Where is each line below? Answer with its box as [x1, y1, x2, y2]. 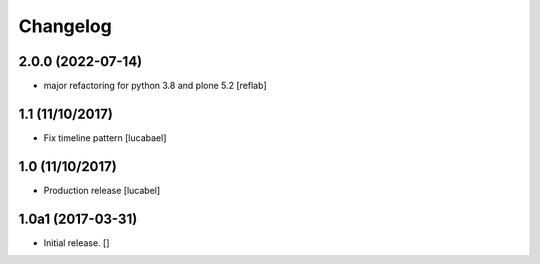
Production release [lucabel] [43, 184, 161, 196]
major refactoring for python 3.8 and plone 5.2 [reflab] [43, 80, 267, 92]
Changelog [18, 15, 112, 37]
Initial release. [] [43, 236, 110, 249]
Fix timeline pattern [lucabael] [43, 131, 167, 144]
